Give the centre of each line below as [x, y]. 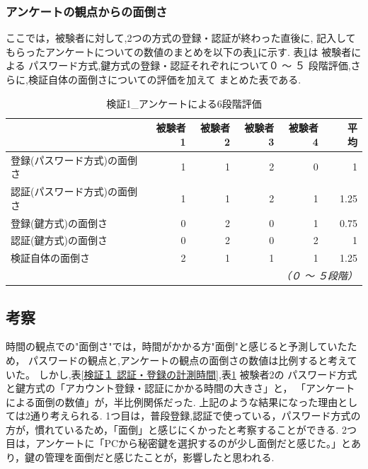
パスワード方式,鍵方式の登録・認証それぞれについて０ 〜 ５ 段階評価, [190, 65]
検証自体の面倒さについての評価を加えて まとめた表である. [165, 79]
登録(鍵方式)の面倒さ [59, 222]
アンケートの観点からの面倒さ [87, 11]
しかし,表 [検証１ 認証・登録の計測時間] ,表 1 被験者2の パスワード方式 [198, 374]
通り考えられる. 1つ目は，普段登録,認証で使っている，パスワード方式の [195, 416]
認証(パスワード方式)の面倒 [74, 191]
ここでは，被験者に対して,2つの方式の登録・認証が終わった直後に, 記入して [181, 38]
